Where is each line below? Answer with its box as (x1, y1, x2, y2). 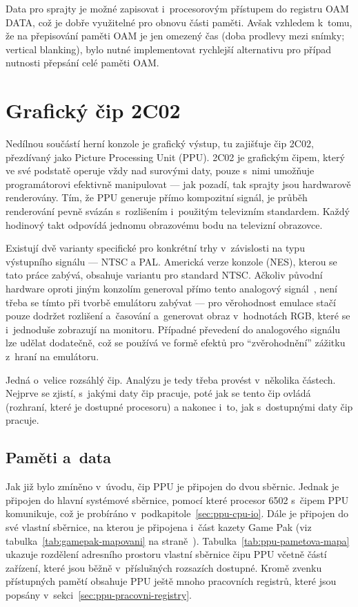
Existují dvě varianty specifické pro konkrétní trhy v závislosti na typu (6, 241, 305, 255)
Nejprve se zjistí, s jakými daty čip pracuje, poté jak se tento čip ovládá (6, 386, 311, 400)
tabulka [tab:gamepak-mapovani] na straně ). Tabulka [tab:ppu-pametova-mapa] (6, 533, 350, 548)
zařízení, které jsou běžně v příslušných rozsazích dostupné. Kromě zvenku (6, 560, 322, 575)
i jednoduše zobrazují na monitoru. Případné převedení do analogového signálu (6, 321, 341, 336)
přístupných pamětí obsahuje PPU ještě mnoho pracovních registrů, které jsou (6, 574, 337, 588)
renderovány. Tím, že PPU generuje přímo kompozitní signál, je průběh (6, 190, 308, 205)
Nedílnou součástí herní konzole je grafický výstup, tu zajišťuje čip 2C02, (6, 136, 314, 151)
